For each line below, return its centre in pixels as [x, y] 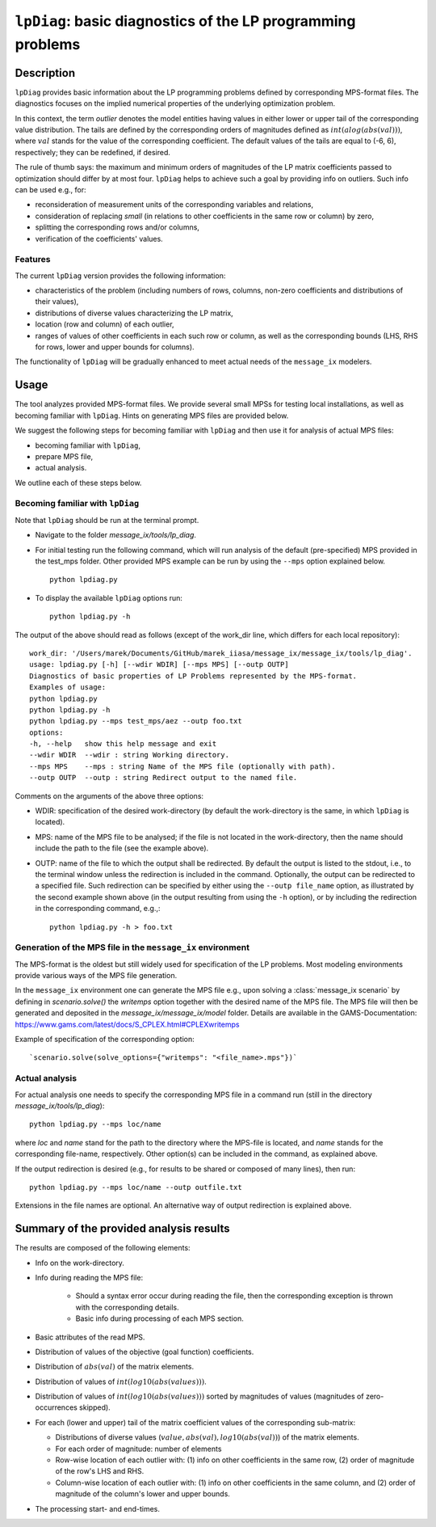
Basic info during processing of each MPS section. [159, 1318]
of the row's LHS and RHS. [100, 1471]
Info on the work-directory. [80, 1263]
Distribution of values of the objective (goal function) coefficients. [145, 1352]
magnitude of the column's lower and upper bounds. [143, 1494]
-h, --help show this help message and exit [123, 744]
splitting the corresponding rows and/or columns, [117, 227]
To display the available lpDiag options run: [109, 597]
